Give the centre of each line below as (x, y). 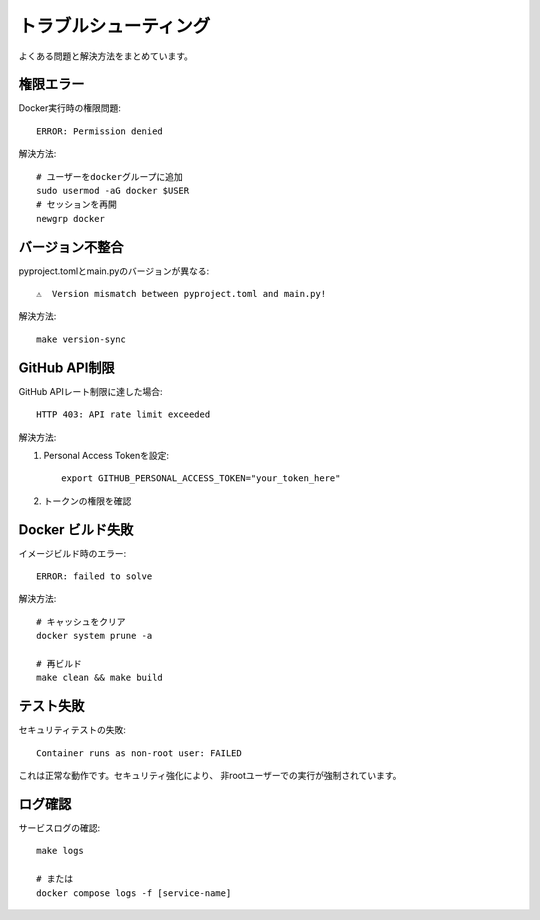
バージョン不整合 (71, 246)
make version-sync (81, 339)
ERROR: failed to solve (94, 576)
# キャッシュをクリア (81, 621)
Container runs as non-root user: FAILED (139, 753)
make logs (60, 851)
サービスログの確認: (59, 827)
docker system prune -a (94, 636)
